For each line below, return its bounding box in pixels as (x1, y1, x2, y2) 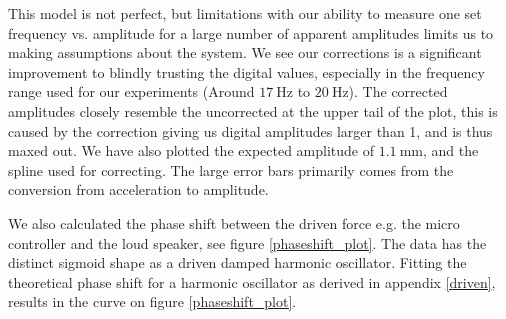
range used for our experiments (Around (8, 81, 255, 102)
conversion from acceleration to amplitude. (8, 179, 269, 200)
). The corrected (348, 81, 448, 102)
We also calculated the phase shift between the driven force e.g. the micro (8, 212, 460, 233)
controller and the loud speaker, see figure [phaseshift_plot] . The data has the (8, 232, 487, 253)
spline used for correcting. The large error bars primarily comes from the (8, 159, 454, 180)
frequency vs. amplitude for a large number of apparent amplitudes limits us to (8, 22, 494, 43)
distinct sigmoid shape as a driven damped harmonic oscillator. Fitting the (8, 252, 467, 273)
